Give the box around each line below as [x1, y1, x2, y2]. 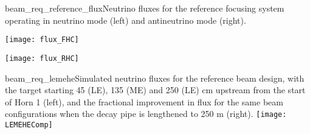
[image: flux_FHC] [5, 35, 79, 44]
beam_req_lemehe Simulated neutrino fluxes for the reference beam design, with [5, 71, 305, 84]
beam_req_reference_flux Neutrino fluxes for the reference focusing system [5, 2, 284, 14]
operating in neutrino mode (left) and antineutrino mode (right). [5, 13, 246, 26]
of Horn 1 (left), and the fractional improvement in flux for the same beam [5, 95, 283, 108]
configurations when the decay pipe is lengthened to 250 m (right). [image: [5, 107, 287, 120]
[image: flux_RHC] [5, 54, 79, 63]
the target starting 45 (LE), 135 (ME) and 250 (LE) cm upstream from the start [5, 83, 306, 96]
